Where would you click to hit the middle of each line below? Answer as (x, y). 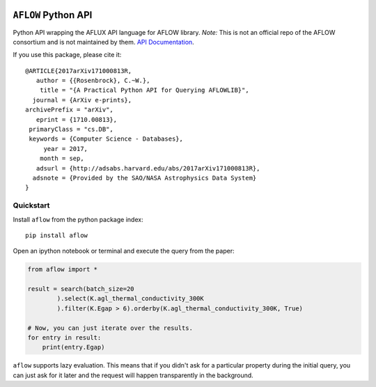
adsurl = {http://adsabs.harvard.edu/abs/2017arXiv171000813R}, (148, 168)
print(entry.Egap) (73, 347)
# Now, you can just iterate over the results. (110, 328)
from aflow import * (62, 269)
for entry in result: (64, 338)
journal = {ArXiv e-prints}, (82, 100)
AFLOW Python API (53, 15)
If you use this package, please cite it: (67, 55)
